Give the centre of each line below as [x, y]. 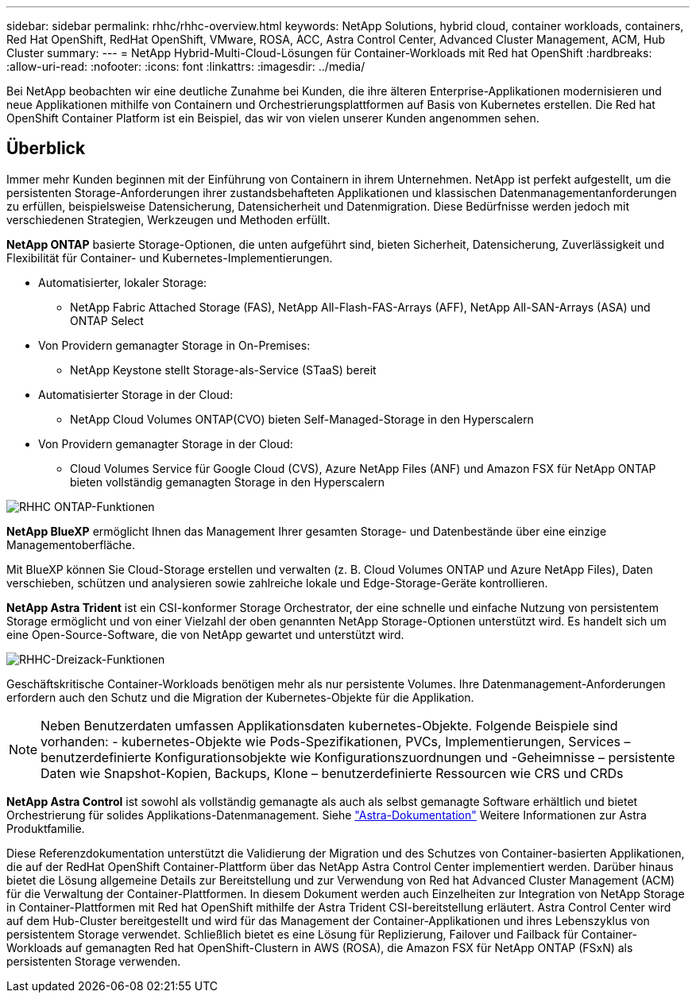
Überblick [46, 149]
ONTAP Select [107, 320]
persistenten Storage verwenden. [94, 961]
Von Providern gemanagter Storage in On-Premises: [174, 345]
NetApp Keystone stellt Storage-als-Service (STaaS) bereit [223, 370]
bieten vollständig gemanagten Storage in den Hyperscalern [227, 482]
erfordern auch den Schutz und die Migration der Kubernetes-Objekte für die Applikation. [240, 697]
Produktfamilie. [46, 828]
